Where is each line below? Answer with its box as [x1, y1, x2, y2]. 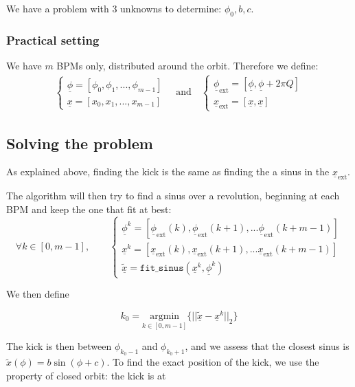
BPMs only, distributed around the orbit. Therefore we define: [56, 58, 319, 73]
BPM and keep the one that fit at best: [6, 202, 172, 217]
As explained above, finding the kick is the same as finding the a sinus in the [6, 164, 330, 179]
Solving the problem [6, 132, 153, 153]
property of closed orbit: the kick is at [6, 368, 166, 382]
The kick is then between [6, 339, 112, 353]
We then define [6, 287, 69, 301]
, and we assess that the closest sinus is [185, 339, 350, 353]
